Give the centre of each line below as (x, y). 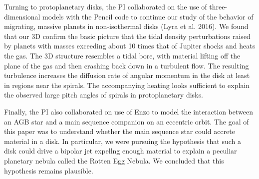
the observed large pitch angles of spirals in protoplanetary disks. (104, 95)
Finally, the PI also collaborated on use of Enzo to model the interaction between (129, 111)
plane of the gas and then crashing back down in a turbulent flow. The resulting (127, 65)
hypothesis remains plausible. (49, 170)
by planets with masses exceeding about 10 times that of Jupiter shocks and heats (130, 46)
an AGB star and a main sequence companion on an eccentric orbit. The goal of (127, 121)
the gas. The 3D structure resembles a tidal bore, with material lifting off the (122, 55)
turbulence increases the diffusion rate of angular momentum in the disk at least (127, 75)
